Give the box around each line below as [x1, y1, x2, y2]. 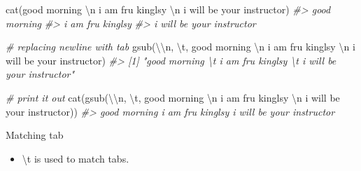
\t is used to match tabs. [22, 151, 129, 165]
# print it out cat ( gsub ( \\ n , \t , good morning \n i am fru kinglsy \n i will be [6, 90, 340, 104]
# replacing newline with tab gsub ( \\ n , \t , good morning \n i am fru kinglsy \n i [6, 39, 355, 54]
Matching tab [6, 128, 64, 142]
